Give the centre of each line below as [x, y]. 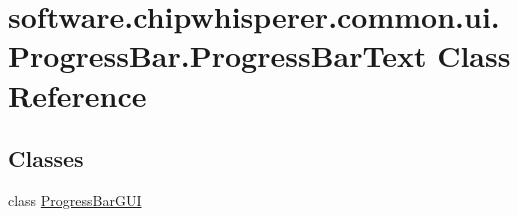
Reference [77, 94]
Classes [46, 158]
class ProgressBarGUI [75, 199]
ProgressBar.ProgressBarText [217, 55]
